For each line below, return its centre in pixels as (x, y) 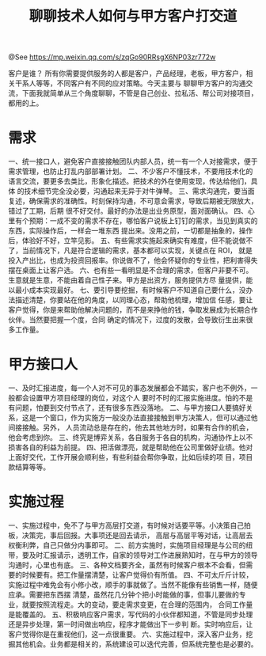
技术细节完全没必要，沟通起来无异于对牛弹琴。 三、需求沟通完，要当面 (139, 191)
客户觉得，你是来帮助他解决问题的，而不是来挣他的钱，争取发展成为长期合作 (133, 310)
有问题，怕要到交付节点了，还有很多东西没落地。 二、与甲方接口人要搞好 (127, 408)
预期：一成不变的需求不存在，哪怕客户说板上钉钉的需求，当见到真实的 (143, 221)
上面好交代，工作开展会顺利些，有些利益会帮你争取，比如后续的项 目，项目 (131, 457)
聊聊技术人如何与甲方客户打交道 (133, 16)
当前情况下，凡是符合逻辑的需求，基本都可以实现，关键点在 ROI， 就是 (137, 251)
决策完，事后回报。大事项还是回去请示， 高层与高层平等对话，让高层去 (137, 535)
